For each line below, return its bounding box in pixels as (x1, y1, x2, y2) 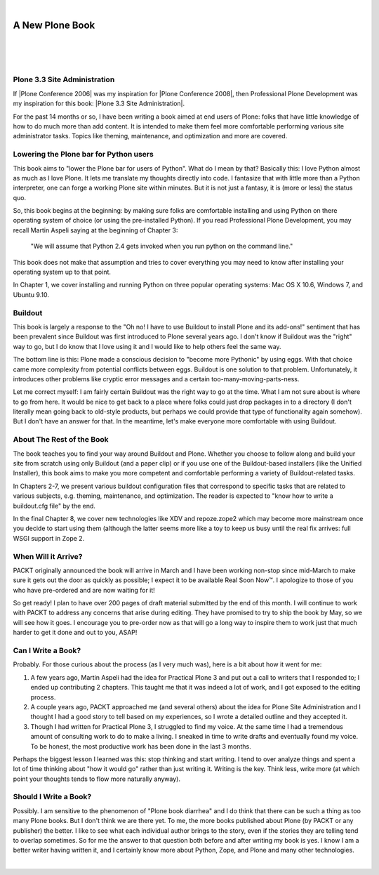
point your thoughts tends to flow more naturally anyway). (13, 775, 180, 783)
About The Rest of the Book (13, 435, 109, 445)
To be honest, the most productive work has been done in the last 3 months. (30, 742, 252, 751)
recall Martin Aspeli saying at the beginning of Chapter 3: (13, 225, 178, 235)
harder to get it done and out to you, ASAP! (13, 629, 138, 637)
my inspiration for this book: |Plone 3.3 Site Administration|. (13, 99, 185, 108)
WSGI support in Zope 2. (13, 534, 85, 542)
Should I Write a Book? (13, 792, 92, 802)
